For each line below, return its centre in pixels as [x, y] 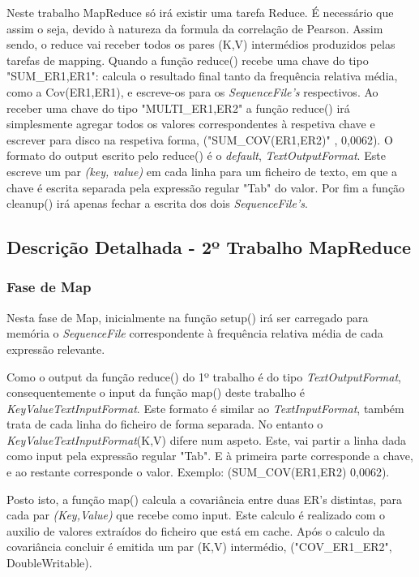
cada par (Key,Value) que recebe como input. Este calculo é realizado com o [196, 515]
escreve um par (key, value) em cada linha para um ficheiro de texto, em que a [202, 171]
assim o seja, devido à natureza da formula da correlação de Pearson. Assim [195, 28]
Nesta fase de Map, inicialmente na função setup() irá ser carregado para [188, 317]
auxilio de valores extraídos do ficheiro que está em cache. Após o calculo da [196, 530]
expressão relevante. [56, 349]
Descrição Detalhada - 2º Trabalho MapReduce [209, 247]
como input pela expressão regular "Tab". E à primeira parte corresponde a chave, [210, 456]
